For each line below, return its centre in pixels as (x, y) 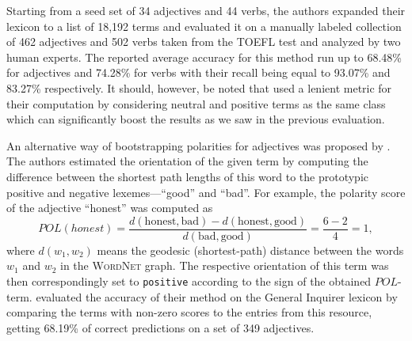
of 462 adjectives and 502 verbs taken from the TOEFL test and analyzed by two (204, 42)
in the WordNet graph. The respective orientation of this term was (225, 265)
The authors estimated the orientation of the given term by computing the (187, 161)
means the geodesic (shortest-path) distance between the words (250, 250)
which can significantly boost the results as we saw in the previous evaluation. (196, 119)
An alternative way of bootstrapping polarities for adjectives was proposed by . (198, 145)
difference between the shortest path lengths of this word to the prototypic (188, 176)
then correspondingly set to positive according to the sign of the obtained (189, 280)
